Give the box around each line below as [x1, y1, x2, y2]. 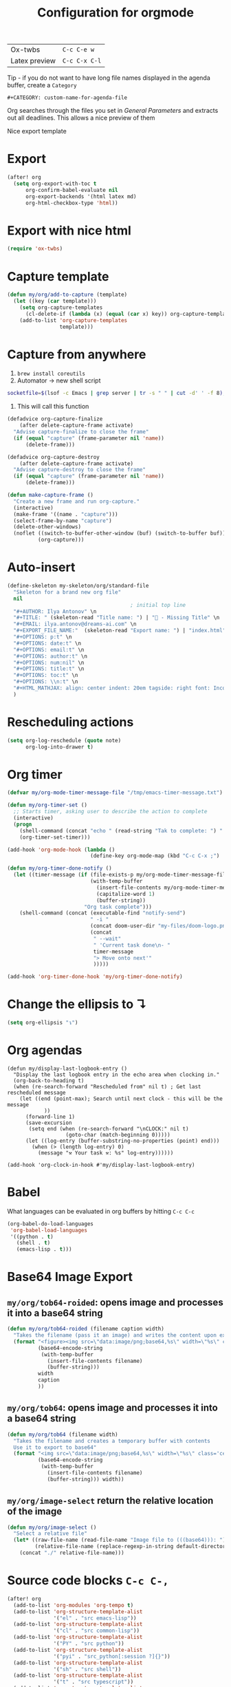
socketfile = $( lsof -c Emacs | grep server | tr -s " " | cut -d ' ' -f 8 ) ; [7, 390, 226, 397]
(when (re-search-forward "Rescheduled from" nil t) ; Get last [13, 1083, 201, 1090]
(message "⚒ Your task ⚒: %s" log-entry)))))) [37, 1149, 174, 1157]
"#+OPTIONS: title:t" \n [13, 665, 85, 672]
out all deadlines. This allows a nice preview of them [7, 114, 155, 122]
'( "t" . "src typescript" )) [53, 1679, 134, 1686]
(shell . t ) [16, 1240, 51, 1247]
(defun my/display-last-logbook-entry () [7, 1065, 128, 1072]
